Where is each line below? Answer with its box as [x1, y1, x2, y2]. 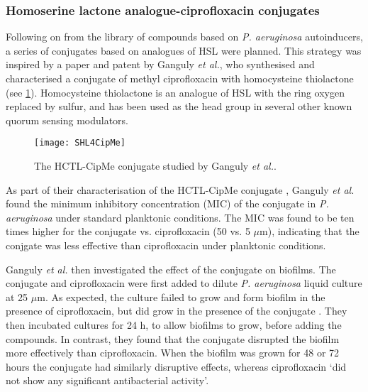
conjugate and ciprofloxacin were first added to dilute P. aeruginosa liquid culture [6, 276, 362, 290]
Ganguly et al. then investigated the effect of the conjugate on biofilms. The [6, 261, 336, 276]
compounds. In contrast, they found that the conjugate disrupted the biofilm [6, 331, 340, 346]
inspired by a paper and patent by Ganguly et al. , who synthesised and [6, 57, 315, 72]
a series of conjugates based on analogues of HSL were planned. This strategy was [6, 43, 362, 58]
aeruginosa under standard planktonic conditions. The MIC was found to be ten [6, 209, 355, 224]
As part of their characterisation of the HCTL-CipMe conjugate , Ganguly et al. [6, 182, 355, 197]
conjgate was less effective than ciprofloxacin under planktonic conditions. [6, 238, 326, 252]
